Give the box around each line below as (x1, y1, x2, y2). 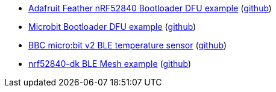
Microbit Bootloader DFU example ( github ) (28, 22, 196, 32)
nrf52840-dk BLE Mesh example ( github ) (28, 59, 192, 69)
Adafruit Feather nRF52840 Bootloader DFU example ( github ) (28, 3, 272, 13)
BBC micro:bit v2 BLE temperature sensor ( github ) (28, 40, 227, 50)
